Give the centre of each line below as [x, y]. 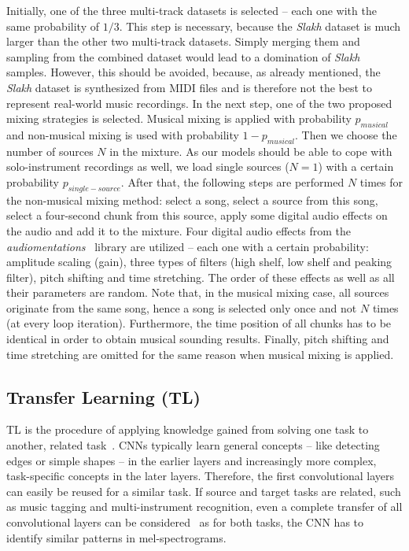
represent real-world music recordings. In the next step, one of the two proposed [199, 103]
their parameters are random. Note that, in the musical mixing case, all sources [198, 292]
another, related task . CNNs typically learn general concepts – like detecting [193, 445]
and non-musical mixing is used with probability [123, 134]
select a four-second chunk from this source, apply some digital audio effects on [197, 215]
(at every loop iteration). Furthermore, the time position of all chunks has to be [199, 323]
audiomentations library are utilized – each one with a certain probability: [188, 246]
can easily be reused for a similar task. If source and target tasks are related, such [204, 491]
